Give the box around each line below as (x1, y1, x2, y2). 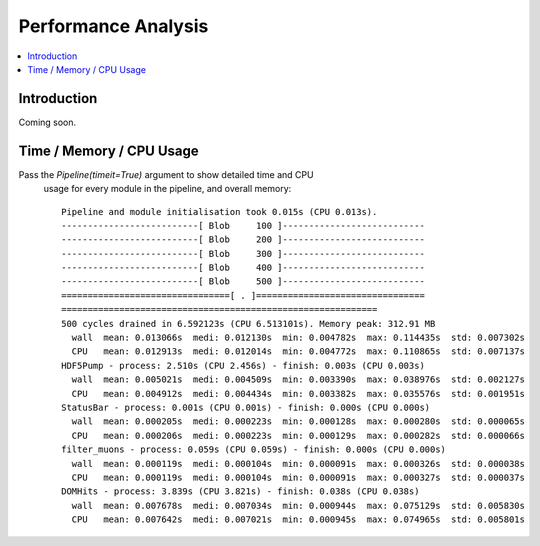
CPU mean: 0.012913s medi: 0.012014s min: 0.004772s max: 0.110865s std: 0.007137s (71, 346, 525, 357)
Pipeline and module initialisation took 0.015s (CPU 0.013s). (61, 206, 378, 217)
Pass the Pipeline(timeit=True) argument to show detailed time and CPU (18, 168, 314, 180)
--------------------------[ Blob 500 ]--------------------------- (61, 276, 425, 287)
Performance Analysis (18, 15, 209, 37)
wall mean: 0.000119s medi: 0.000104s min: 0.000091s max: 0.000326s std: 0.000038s (71, 458, 525, 469)
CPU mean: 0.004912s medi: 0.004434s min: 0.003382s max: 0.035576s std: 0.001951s (71, 388, 525, 399)
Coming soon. (18, 116, 77, 128)
